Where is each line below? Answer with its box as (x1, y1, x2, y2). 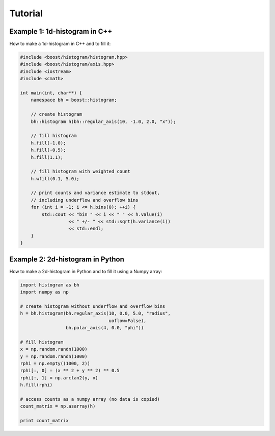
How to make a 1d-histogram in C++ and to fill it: (9, 41, 111, 47)
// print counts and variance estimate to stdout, (31, 190, 160, 196)
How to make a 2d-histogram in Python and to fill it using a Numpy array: (9, 268, 162, 274)
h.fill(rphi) (20, 382, 53, 388)
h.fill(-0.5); (31, 147, 66, 153)
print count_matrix (20, 418, 69, 424)
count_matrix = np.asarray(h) (20, 403, 96, 409)
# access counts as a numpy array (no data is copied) (20, 396, 160, 402)
